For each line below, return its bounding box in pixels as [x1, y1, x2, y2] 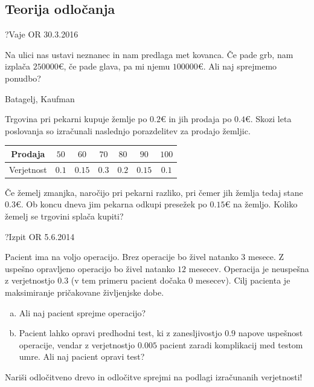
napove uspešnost [238, 327, 303, 339]
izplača [5, 60, 30, 73]
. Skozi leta [250, 112, 292, 125]
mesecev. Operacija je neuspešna [188, 262, 309, 275]
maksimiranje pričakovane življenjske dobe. [5, 285, 164, 298]
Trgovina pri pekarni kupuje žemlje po [5, 112, 147, 125]
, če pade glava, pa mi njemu [63, 60, 170, 73]
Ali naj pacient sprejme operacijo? [19, 306, 146, 319]
